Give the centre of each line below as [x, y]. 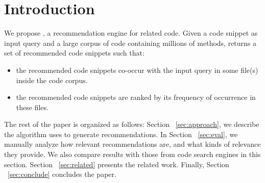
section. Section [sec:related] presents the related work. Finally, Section [117, 164]
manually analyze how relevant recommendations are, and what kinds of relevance [132, 144]
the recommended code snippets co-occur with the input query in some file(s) [137, 70]
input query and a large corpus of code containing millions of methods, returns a [130, 43]
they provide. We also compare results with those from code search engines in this [132, 154]
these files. [32, 107]
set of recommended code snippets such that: [74, 53]
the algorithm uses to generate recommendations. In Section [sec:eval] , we [121, 134]
